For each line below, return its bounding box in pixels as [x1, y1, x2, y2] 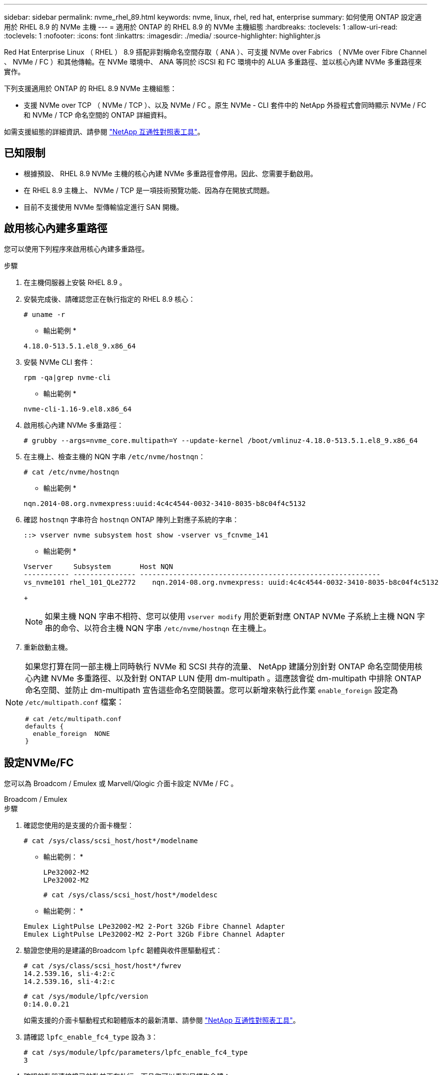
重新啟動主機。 [24, 642, 72, 651]
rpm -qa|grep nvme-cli [24, 373, 111, 381]
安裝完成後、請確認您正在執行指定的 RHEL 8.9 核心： [24, 294, 195, 303]
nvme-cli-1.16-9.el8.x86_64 [24, 405, 132, 413]
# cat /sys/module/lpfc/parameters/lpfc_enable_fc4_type [24, 1048, 248, 1056]
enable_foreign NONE [32, 729, 110, 737]
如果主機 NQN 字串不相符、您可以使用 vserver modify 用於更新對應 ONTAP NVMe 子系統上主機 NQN [45, 611, 415, 621]
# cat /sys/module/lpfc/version [24, 992, 148, 1000]
